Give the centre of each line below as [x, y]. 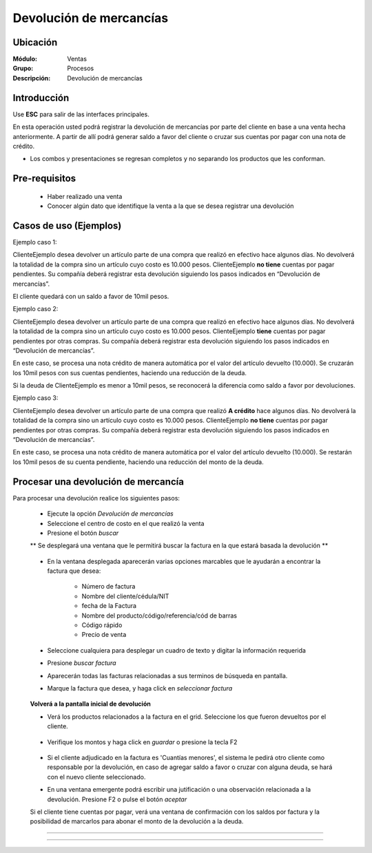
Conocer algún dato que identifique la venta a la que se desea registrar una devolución [170, 206]
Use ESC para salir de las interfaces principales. [81, 114]
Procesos [81, 68]
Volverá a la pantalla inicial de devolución [90, 704]
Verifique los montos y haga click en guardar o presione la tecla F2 [142, 742]
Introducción [41, 97]
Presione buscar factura [82, 663]
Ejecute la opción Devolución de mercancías [110, 514]
